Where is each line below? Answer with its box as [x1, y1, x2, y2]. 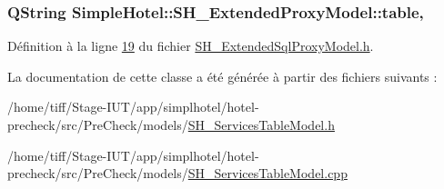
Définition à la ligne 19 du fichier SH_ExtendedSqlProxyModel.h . [7, 36, 374, 55]
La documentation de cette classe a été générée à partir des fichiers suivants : [7, 66, 438, 85]
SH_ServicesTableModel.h [187, 115, 335, 134]
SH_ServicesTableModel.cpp [187, 164, 348, 183]
